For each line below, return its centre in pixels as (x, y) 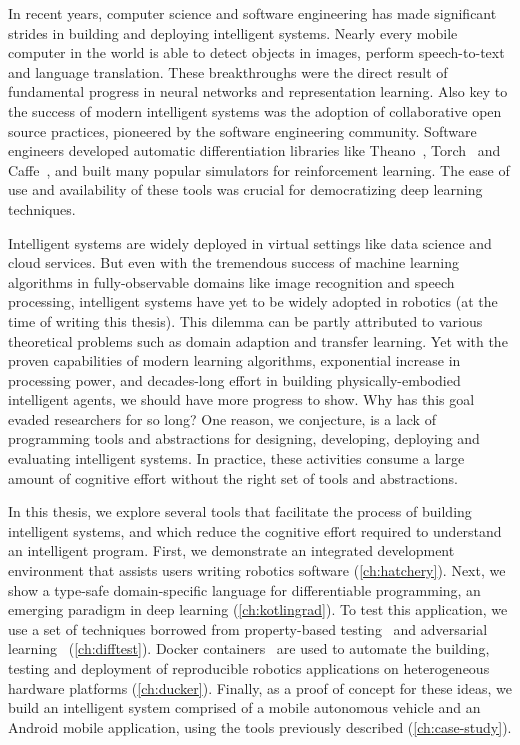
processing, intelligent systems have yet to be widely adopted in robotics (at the (253, 301)
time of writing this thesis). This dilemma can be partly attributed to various (245, 320)
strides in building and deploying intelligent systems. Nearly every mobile (233, 32)
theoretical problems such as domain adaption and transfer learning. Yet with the (258, 340)
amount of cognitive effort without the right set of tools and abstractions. (233, 477)
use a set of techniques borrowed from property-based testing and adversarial (248, 628)
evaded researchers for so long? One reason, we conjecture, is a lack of (222, 418)
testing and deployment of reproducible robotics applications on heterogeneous (249, 668)
